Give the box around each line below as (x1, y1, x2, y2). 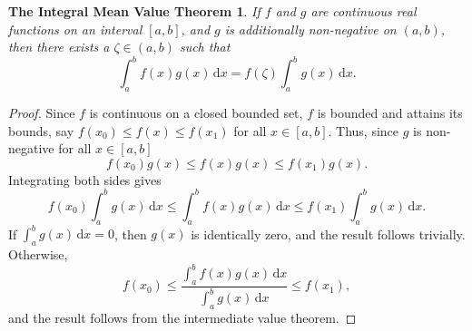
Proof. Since (8, 103, 75, 122)
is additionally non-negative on (224, 19, 397, 38)
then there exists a (8, 37, 110, 56)
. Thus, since (328, 121, 399, 140)
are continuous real (310, 2, 417, 20)
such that (179, 37, 231, 56)
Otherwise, (8, 245, 68, 264)
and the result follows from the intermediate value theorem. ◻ (8, 308, 357, 327)
